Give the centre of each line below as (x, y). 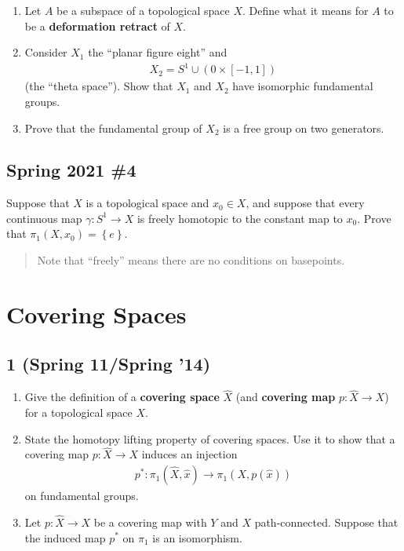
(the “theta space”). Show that (99, 86)
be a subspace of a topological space (143, 10)
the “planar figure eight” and (158, 52)
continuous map (44, 218)
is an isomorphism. (197, 537)
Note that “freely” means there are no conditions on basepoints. (191, 260)
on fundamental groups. (82, 496)
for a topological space (78, 412)
